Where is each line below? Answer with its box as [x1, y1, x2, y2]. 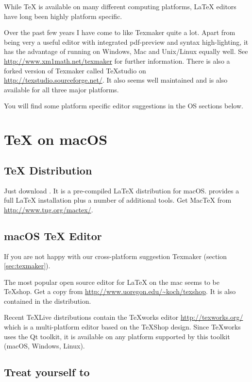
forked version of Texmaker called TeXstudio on [4, 65, 146, 75]
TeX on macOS [4, 129, 108, 149]
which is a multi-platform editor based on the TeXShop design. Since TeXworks [4, 322, 241, 332]
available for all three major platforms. [4, 84, 119, 94]
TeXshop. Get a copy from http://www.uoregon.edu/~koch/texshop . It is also [4, 286, 236, 296]
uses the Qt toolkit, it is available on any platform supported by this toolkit [4, 331, 230, 341]
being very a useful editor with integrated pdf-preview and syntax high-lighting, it [4, 36, 249, 47]
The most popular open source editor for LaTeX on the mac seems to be [4, 277, 219, 287]
